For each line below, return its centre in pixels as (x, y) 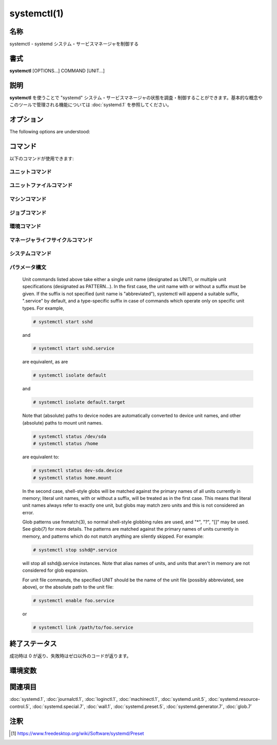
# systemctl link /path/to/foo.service (83, 627)
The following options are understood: (50, 132)
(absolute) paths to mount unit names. (63, 422)
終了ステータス (33, 644)
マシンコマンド (28, 199)
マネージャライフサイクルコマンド (51, 240)
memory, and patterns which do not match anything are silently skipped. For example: (113, 536)
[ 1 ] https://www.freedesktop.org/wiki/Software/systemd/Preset (77, 733)
